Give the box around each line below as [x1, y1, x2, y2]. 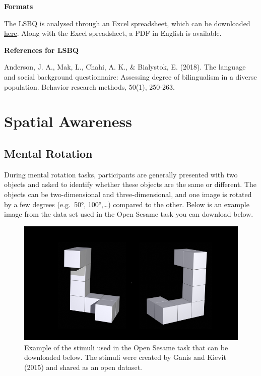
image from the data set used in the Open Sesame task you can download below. [4, 209, 253, 219]
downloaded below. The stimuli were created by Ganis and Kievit [24, 352, 226, 362]
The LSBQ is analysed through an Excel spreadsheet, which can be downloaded [4, 18, 250, 28]
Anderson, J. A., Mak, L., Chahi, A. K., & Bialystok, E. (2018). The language [4, 61, 246, 72]
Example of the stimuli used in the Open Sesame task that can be [24, 342, 228, 352]
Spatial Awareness [4, 111, 132, 132]
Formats [4, 1, 33, 11]
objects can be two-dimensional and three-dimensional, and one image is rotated [4, 189, 252, 199]
